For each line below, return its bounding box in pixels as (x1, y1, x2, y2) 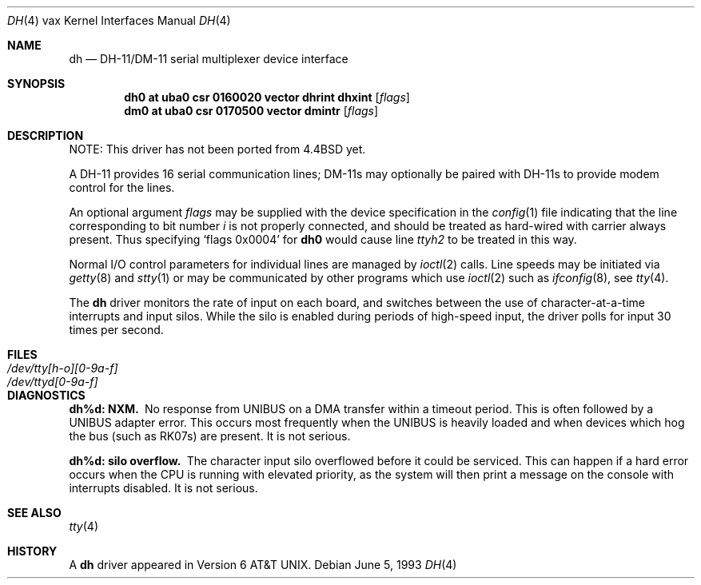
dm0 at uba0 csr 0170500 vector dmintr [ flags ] (124, 104, 379, 117)
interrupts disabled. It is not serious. (69, 481, 258, 495)
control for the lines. (69, 181, 175, 194)
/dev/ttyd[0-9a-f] (7, 375, 98, 388)
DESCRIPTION (7, 129, 84, 142)
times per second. (69, 323, 164, 336)
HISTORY (7, 544, 58, 558)
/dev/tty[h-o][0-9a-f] (7, 361, 118, 375)
